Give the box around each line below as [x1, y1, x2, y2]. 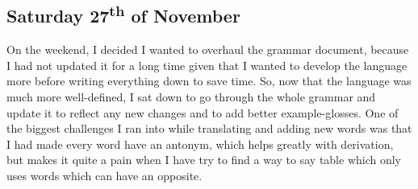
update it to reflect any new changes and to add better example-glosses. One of [6, 104, 399, 121]
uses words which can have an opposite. [6, 166, 203, 183]
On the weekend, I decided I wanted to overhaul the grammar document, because [6, 41, 409, 58]
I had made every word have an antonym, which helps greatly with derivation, [6, 135, 394, 152]
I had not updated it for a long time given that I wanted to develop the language [6, 56, 408, 73]
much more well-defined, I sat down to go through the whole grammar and [6, 88, 376, 105]
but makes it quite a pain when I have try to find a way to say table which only [6, 151, 402, 168]
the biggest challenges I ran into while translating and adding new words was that [6, 120, 412, 137]
